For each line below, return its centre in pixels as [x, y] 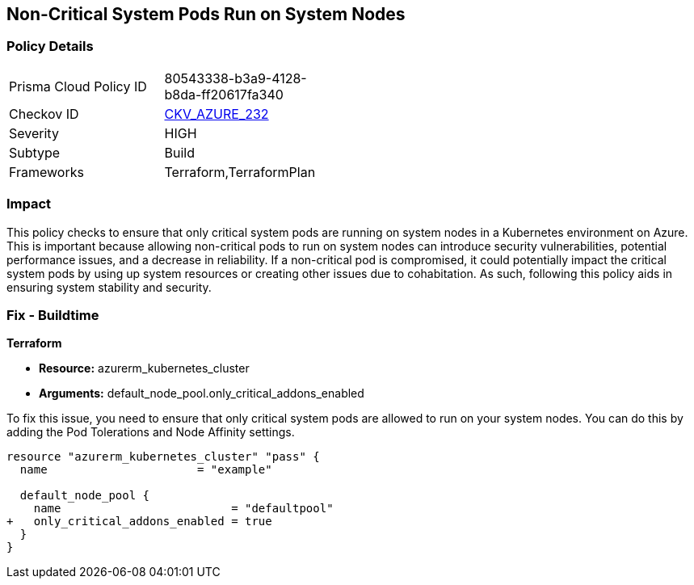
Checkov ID [44, 114]
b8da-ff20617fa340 [224, 94]
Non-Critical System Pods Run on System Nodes [206, 14]
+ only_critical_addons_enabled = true [139, 522]
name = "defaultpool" [183, 509]
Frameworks [46, 172]
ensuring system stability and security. [109, 287]
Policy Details [50, 46]
